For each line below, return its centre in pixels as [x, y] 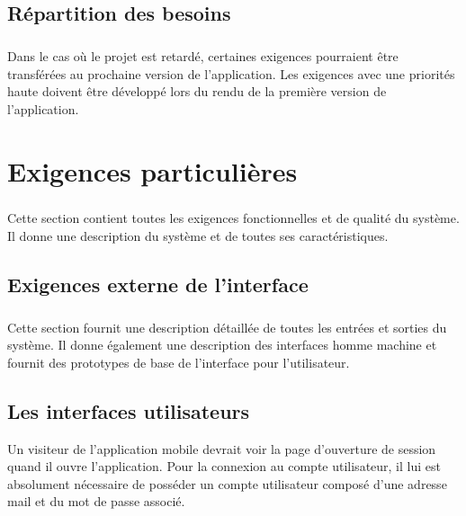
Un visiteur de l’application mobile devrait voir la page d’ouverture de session [222, 448]
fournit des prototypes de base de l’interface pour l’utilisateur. [179, 362]
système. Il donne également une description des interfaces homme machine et [222, 345]
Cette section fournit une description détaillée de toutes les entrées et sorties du [227, 327]
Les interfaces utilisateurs [129, 410]
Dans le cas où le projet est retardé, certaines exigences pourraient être [203, 56]
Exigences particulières [152, 170]
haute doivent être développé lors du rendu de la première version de [197, 91]
